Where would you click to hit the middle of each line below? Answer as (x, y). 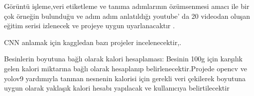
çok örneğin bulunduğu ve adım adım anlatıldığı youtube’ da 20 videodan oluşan (127, 16)
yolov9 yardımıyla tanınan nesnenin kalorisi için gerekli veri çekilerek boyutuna (125, 78)
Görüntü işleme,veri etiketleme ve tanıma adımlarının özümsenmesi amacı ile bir (127, 6)
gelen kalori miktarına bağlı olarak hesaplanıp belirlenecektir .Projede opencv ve (126, 68)
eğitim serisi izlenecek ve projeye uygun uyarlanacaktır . (89, 25)
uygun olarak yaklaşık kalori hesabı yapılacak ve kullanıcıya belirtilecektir (117, 88)
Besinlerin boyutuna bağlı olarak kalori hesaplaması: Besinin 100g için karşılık (123, 59)
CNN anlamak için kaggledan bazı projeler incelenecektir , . (93, 42)
